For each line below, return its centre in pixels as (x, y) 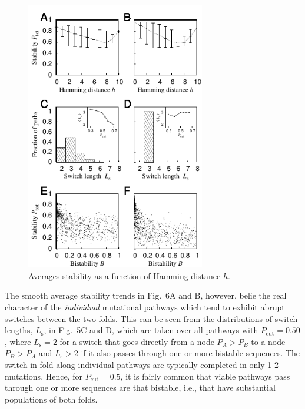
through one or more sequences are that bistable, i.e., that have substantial (140, 388)
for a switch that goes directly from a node (137, 341)
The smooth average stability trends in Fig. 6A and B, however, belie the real (146, 295)
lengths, (19, 330)
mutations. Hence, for (44, 376)
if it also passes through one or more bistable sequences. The (190, 353)
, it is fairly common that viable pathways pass (205, 376)
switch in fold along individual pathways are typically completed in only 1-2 (142, 365)
